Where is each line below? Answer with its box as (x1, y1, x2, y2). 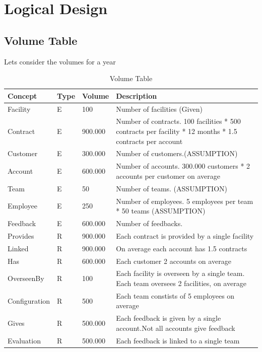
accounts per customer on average (116, 170, 220, 181)
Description (116, 90, 157, 101)
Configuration (8, 295, 50, 306)
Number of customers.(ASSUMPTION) (116, 148, 238, 159)
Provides (8, 230, 34, 241)
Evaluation (8, 335, 41, 345)
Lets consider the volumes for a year (4, 56, 116, 66)
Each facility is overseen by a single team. (116, 268, 245, 278)
